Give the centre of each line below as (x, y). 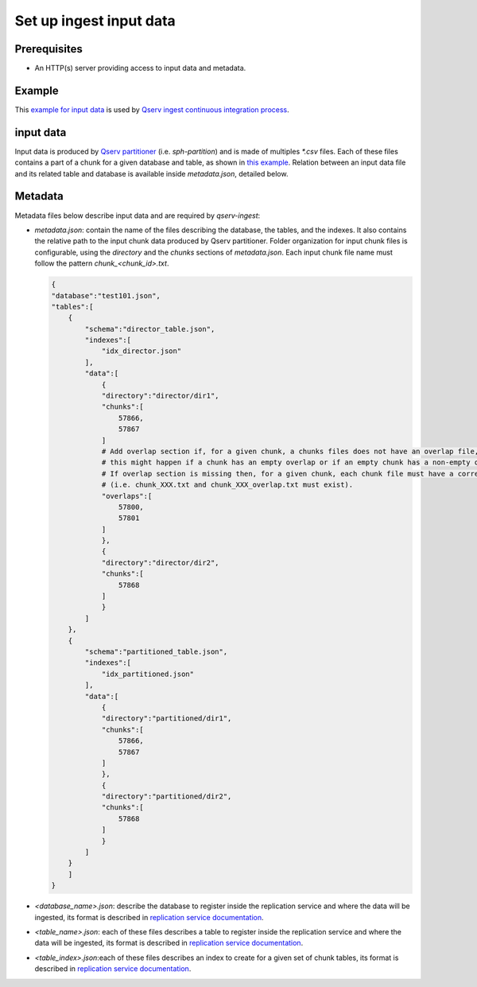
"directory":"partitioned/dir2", (167, 797)
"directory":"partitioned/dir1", (167, 719)
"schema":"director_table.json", (150, 329)
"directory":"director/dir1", (160, 396)
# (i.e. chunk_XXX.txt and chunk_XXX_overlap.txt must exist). (227, 485)
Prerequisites (48, 49)
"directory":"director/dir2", (160, 562)
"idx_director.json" (142, 351)
